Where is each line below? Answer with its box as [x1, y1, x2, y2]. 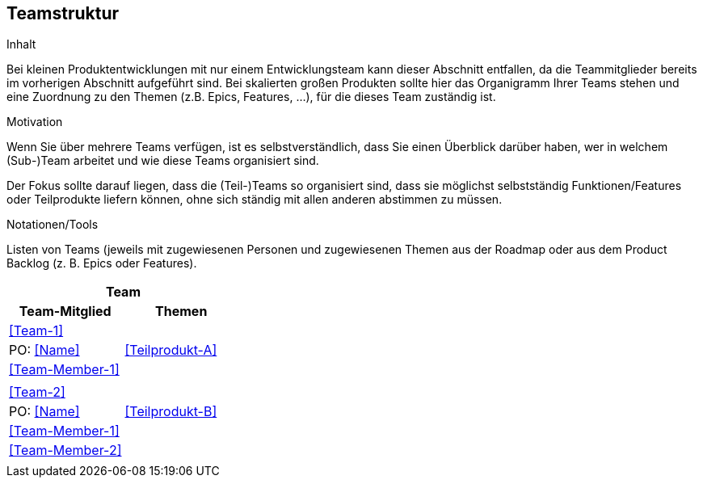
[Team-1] [9, 322, 64, 339]
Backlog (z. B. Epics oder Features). [6, 256, 197, 271]
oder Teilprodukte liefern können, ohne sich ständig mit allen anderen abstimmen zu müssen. [6, 192, 503, 207]
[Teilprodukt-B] [124, 403, 217, 420]
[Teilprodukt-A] [124, 342, 217, 359]
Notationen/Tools [6, 217, 99, 232]
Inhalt [6, 37, 36, 52]
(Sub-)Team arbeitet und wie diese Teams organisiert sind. [6, 154, 319, 168]
